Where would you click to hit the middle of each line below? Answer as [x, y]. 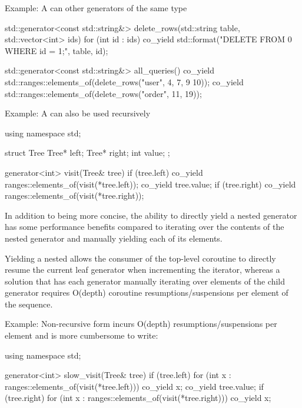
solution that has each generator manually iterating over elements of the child [145, 281]
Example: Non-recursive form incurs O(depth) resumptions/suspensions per [141, 324]
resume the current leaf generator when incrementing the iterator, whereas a [142, 270]
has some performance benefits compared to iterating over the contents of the [145, 227]
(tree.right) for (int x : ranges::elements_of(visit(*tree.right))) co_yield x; [138, 398]
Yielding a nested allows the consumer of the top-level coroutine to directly [140, 258]
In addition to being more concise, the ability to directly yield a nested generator [151, 215]
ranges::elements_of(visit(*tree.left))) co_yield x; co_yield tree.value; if [134, 386]
